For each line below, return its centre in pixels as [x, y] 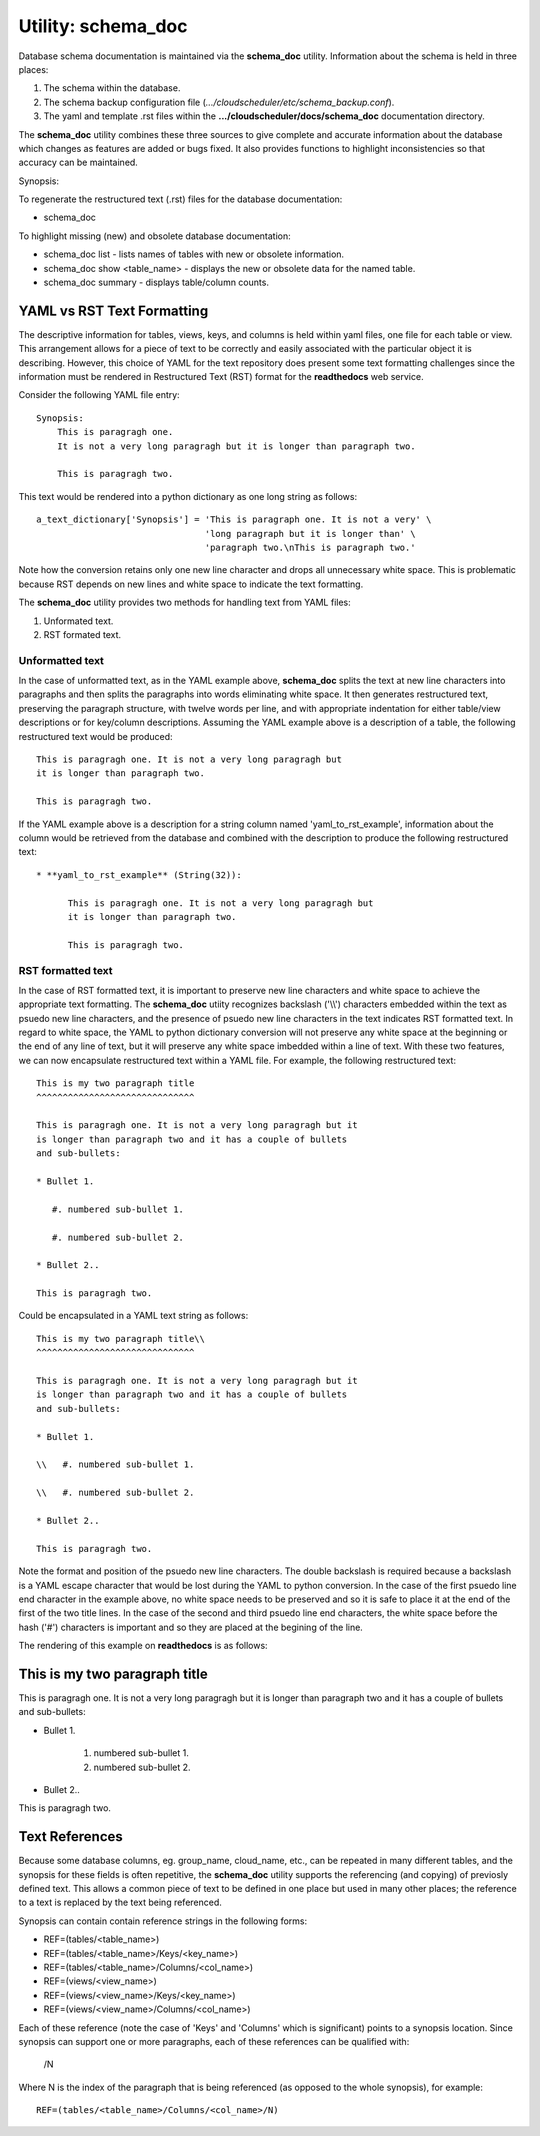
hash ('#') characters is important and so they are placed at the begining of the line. [191, 1627]
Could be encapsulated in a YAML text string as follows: [133, 1316]
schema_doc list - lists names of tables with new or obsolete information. [194, 254]
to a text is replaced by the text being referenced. [120, 1902]
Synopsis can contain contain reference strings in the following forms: [163, 1921]
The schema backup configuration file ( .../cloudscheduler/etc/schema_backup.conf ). [219, 102]
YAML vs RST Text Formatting [113, 310]
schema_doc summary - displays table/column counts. [156, 282]
